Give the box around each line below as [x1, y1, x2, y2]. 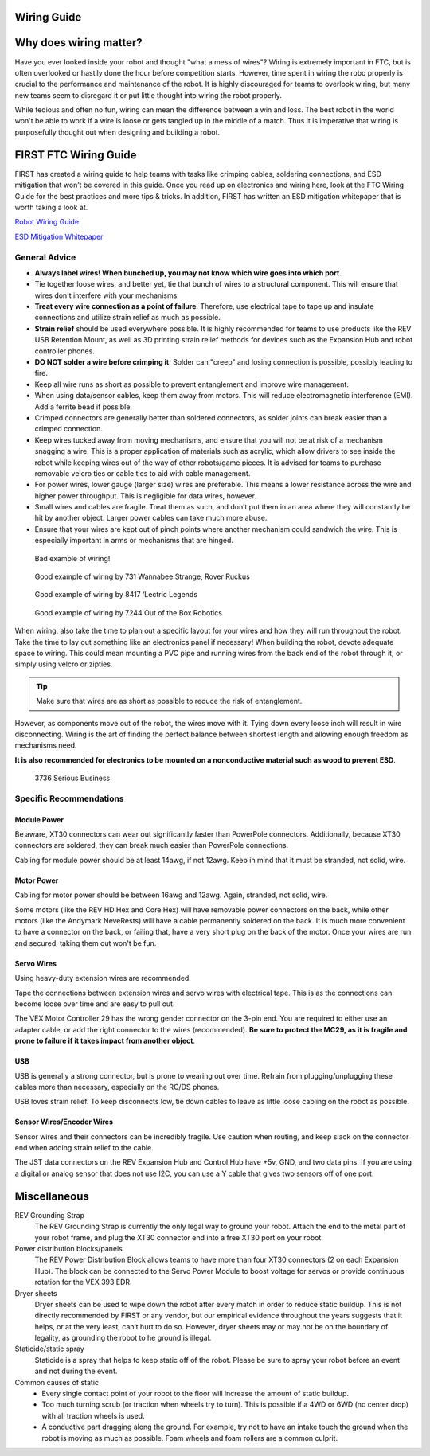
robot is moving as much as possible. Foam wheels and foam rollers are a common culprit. [41, 1433, 338, 1442]
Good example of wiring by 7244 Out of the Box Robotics [34, 607, 223, 617]
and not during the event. [34, 1366, 118, 1376]
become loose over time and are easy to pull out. [14, 999, 175, 1009]
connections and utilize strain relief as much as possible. [34, 313, 221, 322]
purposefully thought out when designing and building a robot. [14, 127, 221, 137]
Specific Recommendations [14, 793, 124, 804]
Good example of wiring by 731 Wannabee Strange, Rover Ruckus [34, 572, 250, 581]
